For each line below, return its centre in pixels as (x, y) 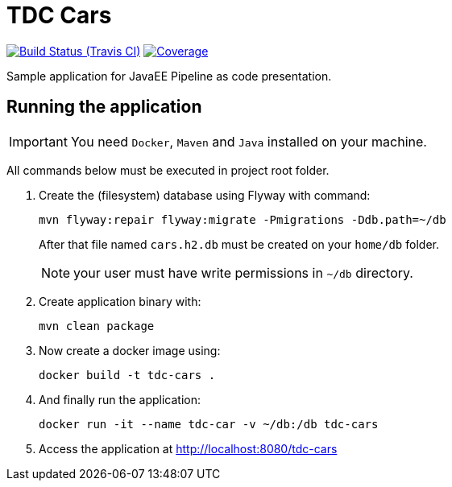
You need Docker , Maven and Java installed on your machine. (249, 141)
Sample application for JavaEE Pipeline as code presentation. (169, 76)
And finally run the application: (120, 399)
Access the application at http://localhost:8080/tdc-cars (188, 448)
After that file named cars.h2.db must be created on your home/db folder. (239, 244)
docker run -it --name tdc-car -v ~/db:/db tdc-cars (209, 424)
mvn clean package (97, 326)
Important (38, 141)
